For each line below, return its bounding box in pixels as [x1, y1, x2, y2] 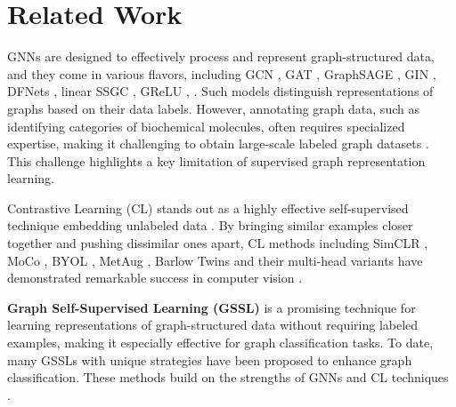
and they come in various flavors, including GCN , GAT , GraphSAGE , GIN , [7, 64, 436, 83]
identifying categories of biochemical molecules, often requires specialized [7, 116, 405, 135]
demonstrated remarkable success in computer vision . [7, 268, 303, 287]
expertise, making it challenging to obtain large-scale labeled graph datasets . [7, 134, 429, 153]
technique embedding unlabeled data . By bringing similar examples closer [7, 216, 413, 235]
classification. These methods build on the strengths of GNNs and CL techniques [7, 368, 449, 387]
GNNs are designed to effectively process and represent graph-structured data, [7, 47, 435, 66]
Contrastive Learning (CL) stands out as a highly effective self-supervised [7, 198, 409, 217]
